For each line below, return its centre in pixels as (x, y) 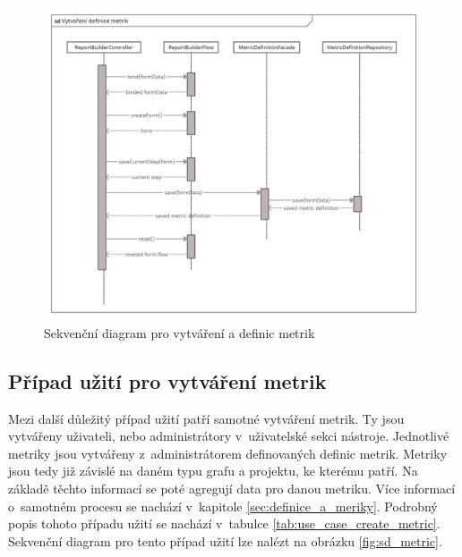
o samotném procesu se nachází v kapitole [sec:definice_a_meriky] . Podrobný (223, 506)
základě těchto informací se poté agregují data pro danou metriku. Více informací (232, 489)
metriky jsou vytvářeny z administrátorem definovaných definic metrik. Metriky (228, 453)
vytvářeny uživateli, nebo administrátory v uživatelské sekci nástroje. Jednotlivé (229, 436)
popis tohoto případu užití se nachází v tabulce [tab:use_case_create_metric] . (224, 523)
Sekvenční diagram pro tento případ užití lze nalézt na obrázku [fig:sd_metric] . (225, 540)
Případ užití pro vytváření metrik (167, 380)
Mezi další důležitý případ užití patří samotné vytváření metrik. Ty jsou (206, 418)
